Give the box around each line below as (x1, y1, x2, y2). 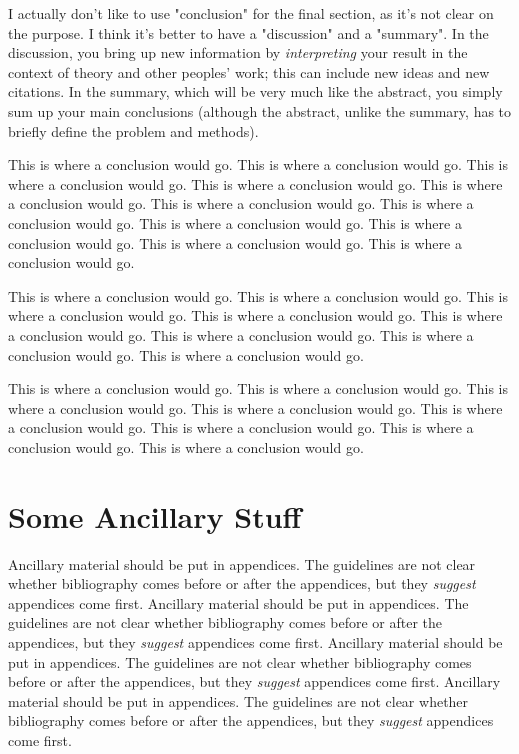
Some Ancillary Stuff (8, 495, 302, 536)
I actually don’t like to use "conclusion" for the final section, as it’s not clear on (8, 3, 494, 23)
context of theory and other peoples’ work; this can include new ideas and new (8, 61, 490, 82)
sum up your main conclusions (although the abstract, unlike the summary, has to (8, 100, 512, 121)
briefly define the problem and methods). (8, 120, 259, 141)
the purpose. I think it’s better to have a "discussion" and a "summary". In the (8, 22, 489, 43)
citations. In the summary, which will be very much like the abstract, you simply (8, 81, 503, 102)
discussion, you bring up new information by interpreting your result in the (8, 42, 468, 63)
